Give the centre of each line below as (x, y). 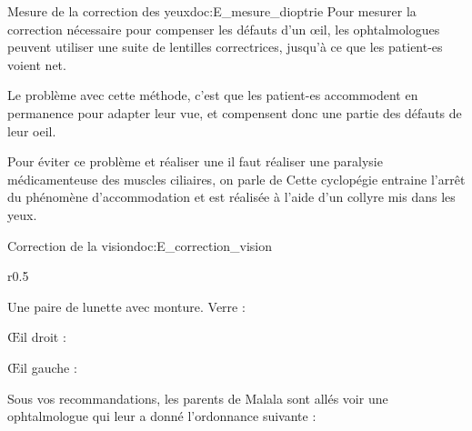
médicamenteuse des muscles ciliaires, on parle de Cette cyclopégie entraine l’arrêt (236, 179)
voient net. (37, 64)
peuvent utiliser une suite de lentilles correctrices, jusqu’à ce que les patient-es (225, 47)
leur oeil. (32, 130)
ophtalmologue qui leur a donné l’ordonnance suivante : (162, 416)
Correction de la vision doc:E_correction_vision (140, 245)
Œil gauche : (42, 367)
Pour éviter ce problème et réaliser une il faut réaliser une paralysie (195, 161)
